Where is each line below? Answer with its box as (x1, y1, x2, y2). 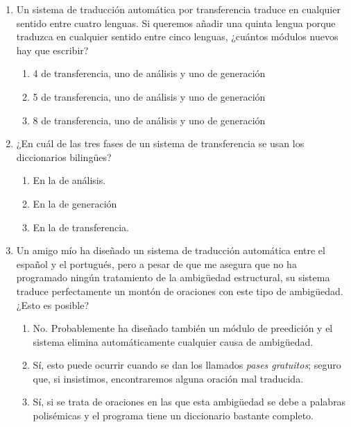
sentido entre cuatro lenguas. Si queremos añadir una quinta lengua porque (16, 15, 336, 30)
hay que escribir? (16, 42, 89, 57)
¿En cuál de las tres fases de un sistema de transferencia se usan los (16, 136, 305, 151)
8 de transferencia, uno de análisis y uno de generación (33, 112, 266, 127)
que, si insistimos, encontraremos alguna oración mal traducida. (33, 371, 304, 385)
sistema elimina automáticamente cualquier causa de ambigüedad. (33, 334, 314, 349)
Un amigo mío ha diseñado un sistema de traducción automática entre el (16, 243, 325, 258)
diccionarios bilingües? (16, 149, 112, 164)
